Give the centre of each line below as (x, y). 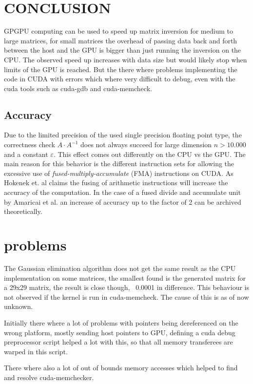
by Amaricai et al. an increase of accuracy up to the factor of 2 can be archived (123, 202)
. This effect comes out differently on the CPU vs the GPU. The (149, 154)
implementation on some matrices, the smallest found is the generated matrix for (125, 278)
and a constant (26, 154)
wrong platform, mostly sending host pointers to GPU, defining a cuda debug (120, 332)
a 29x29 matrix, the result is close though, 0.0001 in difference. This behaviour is (126, 287)
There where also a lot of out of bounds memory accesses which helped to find (121, 368)
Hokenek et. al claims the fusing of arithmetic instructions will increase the (116, 182)
